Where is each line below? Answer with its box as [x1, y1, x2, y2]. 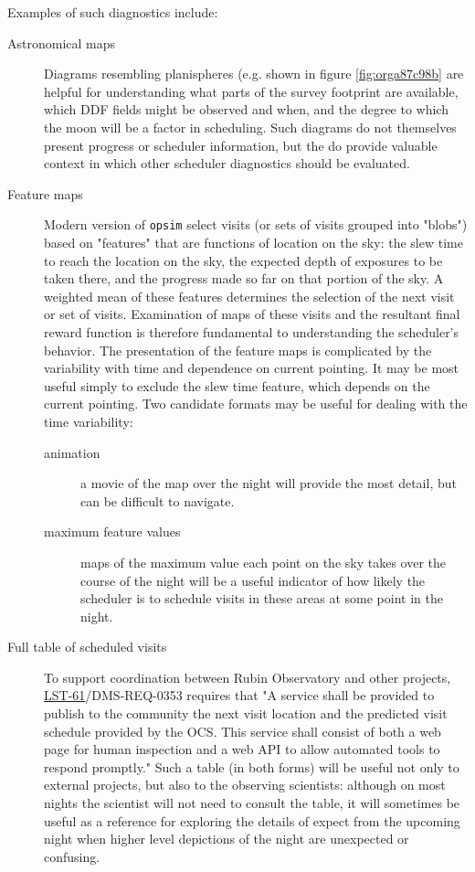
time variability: [44, 411, 133, 431]
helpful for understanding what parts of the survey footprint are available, [44, 81, 459, 101]
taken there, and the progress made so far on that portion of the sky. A [44, 269, 444, 288]
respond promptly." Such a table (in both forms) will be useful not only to [44, 757, 459, 776]
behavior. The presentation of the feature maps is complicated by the [44, 340, 432, 359]
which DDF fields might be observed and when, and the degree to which [44, 100, 449, 119]
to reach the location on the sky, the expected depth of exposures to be [44, 250, 443, 270]
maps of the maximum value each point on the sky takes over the [80, 552, 446, 571]
